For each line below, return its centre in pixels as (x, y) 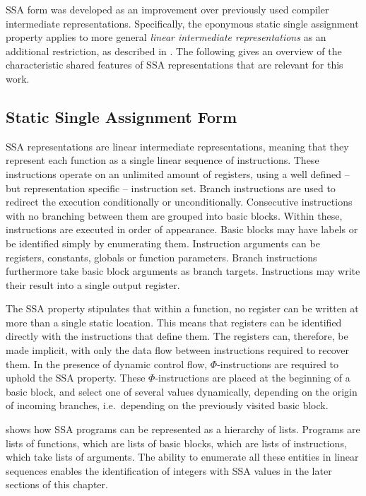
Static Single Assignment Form (122, 116)
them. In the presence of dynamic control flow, (107, 364)
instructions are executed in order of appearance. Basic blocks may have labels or (182, 229)
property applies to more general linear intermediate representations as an (166, 37)
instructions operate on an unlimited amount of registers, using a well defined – (178, 173)
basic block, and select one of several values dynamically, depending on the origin (182, 391)
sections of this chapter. (57, 484)
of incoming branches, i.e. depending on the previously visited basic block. (167, 405)
